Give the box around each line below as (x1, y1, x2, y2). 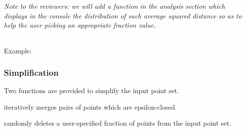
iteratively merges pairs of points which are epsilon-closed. (4, 101, 177, 112)
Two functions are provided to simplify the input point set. (4, 85, 179, 96)
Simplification (4, 66, 59, 78)
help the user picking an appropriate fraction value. (4, 20, 156, 30)
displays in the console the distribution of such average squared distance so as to (4, 10, 242, 20)
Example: (4, 46, 32, 56)
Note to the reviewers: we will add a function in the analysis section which (4, 1, 225, 11)
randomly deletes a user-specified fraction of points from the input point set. (4, 118, 231, 128)
